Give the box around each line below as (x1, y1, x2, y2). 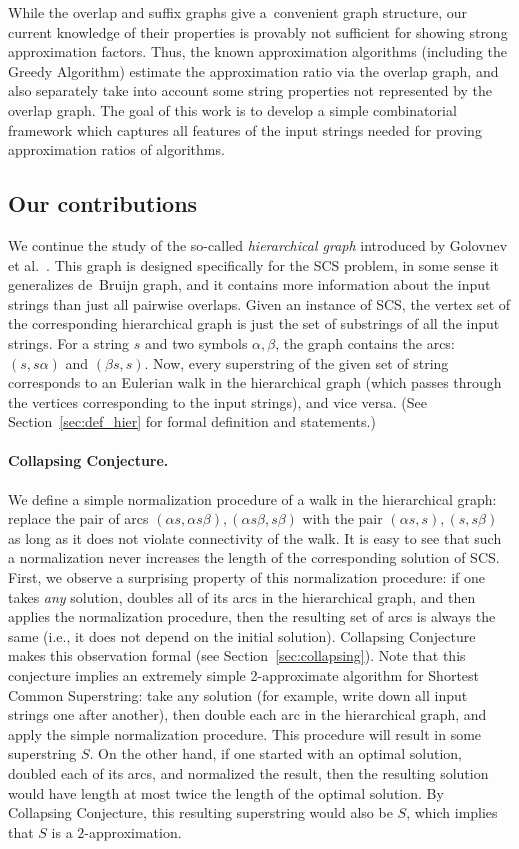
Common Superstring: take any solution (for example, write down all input (8, 684, 468, 705)
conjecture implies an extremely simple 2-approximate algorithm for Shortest (8, 665, 480, 686)
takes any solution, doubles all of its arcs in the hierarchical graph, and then (8, 586, 476, 607)
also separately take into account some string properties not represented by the (8, 80, 493, 101)
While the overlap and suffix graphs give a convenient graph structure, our (8, 2, 467, 22)
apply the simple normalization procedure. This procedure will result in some (8, 723, 482, 744)
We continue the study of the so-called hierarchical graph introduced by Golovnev (8, 234, 508, 255)
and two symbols (145, 332, 248, 353)
